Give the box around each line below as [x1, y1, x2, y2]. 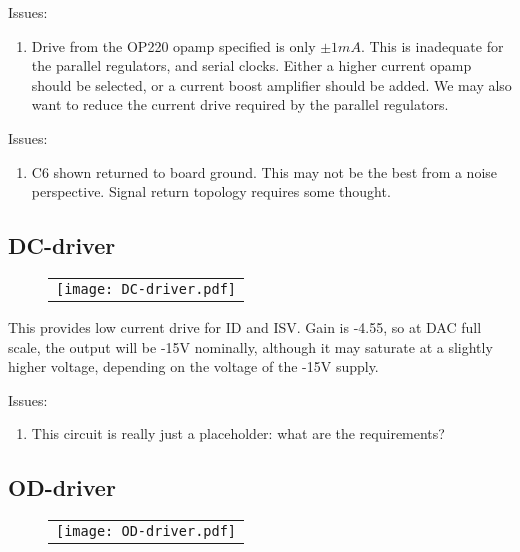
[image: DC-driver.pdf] [56, 280, 237, 297]
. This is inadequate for [360, 35, 504, 56]
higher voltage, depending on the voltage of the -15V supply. [8, 356, 379, 377]
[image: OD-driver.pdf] [56, 523, 237, 540]
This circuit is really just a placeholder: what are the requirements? [31, 423, 445, 444]
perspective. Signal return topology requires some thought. [31, 181, 391, 202]
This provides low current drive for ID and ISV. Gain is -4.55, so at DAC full [8, 316, 482, 337]
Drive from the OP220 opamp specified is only [31, 35, 316, 56]
